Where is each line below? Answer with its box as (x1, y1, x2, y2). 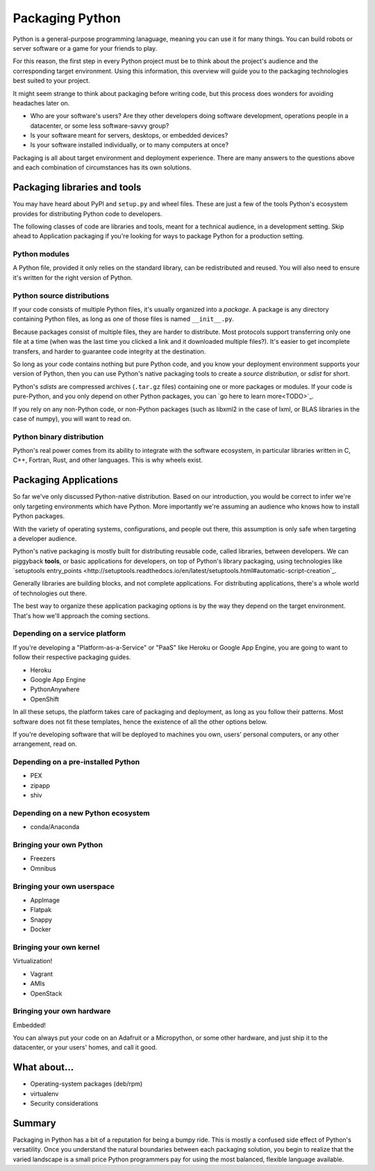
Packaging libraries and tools (12, 181, 142, 194)
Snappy (30, 915, 52, 924)
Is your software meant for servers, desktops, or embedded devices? (30, 131, 228, 140)
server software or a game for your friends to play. (12, 44, 158, 52)
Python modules (12, 249, 69, 259)
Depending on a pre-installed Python (12, 757, 140, 767)
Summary (12, 1117, 56, 1129)
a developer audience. (12, 534, 77, 542)
